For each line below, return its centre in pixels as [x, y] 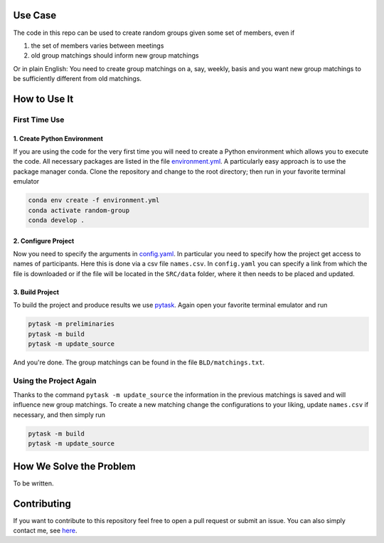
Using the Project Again [55, 381]
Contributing [42, 504]
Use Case [35, 15]
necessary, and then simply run [59, 415]
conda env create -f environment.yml [94, 200]
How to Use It [43, 99]
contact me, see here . [45, 530]
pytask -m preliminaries [71, 324]
